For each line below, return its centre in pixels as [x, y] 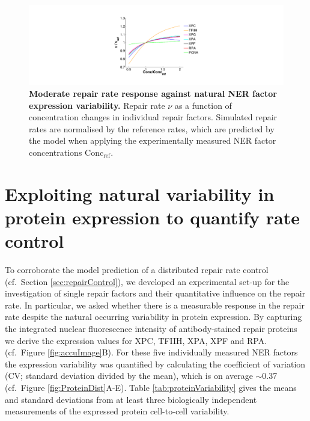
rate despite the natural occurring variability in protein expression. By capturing [153, 317]
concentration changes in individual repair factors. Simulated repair [153, 117]
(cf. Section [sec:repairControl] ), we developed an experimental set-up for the [147, 281]
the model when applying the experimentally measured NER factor [153, 140]
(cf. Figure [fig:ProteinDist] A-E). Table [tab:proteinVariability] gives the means [151, 387]
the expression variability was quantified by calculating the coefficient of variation [155, 364]
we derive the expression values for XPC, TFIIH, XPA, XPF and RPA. [136, 340]
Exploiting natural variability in [140, 193]
